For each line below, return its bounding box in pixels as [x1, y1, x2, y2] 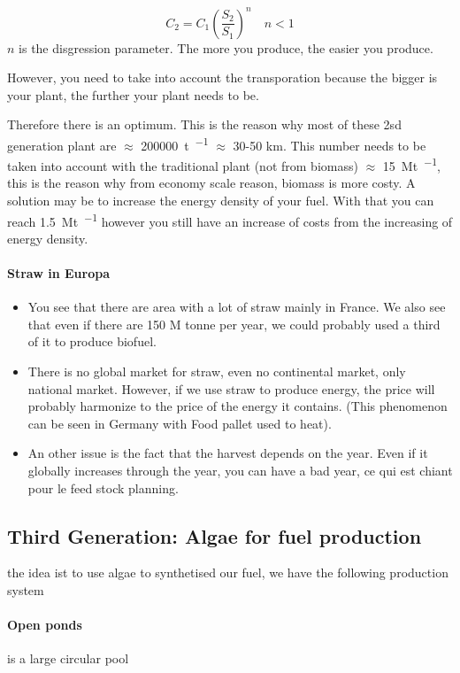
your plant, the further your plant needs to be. [7, 85, 259, 104]
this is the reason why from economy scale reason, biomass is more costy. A [7, 174, 416, 192]
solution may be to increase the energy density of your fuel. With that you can [7, 190, 434, 209]
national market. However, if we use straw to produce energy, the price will [27, 379, 435, 398]
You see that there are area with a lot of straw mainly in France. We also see [27, 298, 446, 316]
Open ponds [7, 615, 82, 634]
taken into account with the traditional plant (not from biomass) [7, 156, 358, 174]
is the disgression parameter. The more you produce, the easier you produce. [19, 38, 433, 57]
